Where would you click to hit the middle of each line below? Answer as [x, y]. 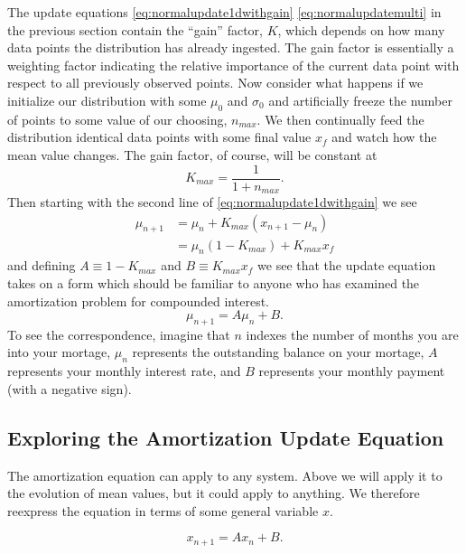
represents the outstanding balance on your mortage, [278, 352]
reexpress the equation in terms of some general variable [163, 510]
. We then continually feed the [340, 119]
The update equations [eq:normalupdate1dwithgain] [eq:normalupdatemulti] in [224, 12]
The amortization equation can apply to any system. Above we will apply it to [225, 475]
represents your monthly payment [352, 371]
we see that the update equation [347, 265]
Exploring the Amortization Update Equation [226, 437]
